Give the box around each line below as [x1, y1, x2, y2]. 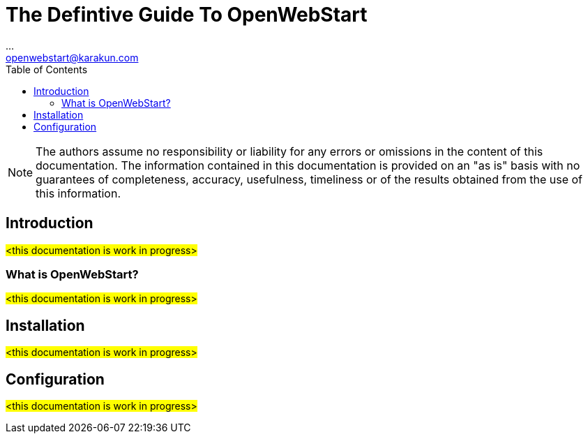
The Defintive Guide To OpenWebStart [6, 3, 368, 27]
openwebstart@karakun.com [6, 51, 139, 64]
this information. [36, 186, 121, 200]
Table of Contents [6, 63, 88, 75]
